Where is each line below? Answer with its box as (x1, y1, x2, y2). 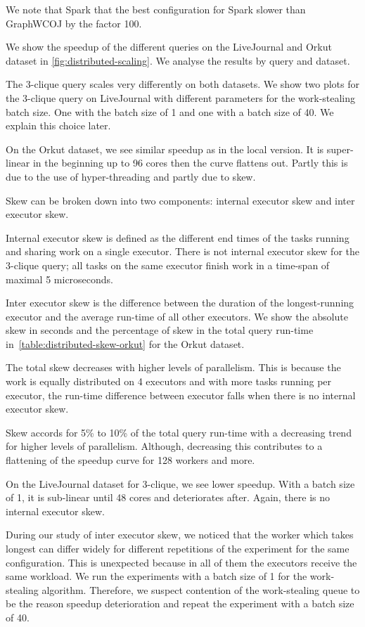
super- (326, 141, 354, 156)
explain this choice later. (6, 118, 111, 133)
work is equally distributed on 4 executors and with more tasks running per (6, 374, 332, 389)
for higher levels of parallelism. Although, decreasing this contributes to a (6, 439, 323, 453)
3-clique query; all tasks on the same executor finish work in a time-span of (6, 257, 330, 272)
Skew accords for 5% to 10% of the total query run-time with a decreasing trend (6, 425, 352, 439)
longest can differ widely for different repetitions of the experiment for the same (6, 541, 350, 555)
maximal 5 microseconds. (6, 271, 114, 286)
